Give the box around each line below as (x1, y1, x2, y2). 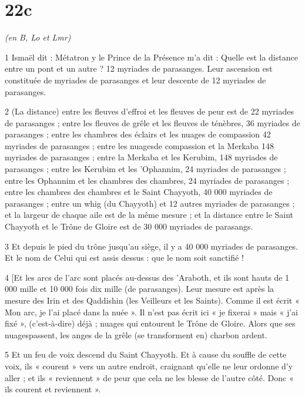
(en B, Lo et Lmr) (5, 31, 71, 43)
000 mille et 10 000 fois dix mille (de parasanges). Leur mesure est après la (5, 282, 274, 295)
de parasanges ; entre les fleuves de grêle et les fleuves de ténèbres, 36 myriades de (5, 116, 300, 129)
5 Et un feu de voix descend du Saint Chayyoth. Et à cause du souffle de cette (5, 348, 287, 361)
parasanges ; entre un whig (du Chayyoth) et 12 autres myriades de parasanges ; (5, 197, 295, 209)
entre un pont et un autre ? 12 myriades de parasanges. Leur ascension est (5, 62, 273, 75)
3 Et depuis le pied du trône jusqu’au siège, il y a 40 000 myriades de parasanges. (5, 240, 298, 252)
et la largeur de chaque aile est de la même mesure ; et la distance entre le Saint (5, 208, 294, 221)
